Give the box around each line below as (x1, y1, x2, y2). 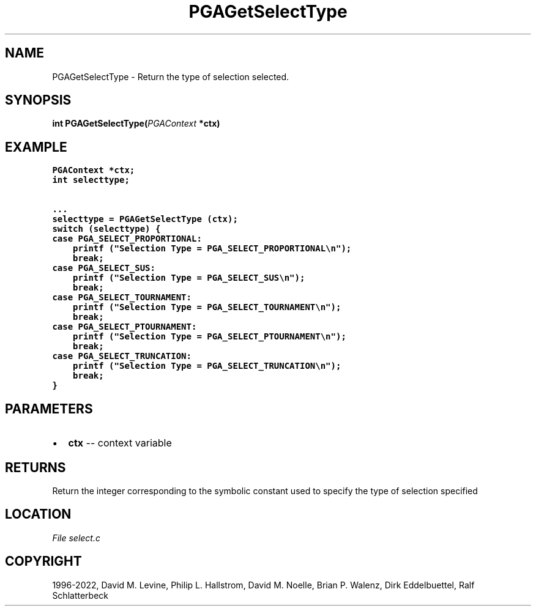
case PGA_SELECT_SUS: (52, 263, 155, 273)
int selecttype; (52, 175, 130, 185)
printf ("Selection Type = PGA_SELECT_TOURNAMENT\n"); (73, 302, 341, 313)
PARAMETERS (5, 401, 93, 417)
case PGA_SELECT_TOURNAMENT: (52, 292, 192, 303)
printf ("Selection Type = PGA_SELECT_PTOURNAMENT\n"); (73, 331, 346, 342)
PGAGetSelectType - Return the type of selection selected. (52, 71, 289, 82)
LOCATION (5, 506, 72, 522)
